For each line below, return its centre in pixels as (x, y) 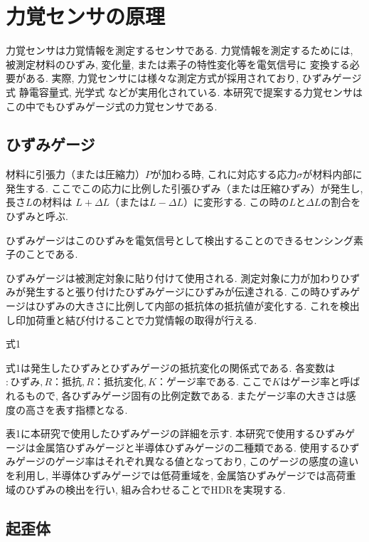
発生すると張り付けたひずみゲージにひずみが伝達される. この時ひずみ (188, 292)
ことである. (52, 254)
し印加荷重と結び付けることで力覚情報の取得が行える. (132, 319)
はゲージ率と (310, 381)
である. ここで (239, 381)
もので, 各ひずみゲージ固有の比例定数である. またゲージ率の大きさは (186, 396)
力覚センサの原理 (86, 16)
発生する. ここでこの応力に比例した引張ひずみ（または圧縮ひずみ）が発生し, (184, 188)
